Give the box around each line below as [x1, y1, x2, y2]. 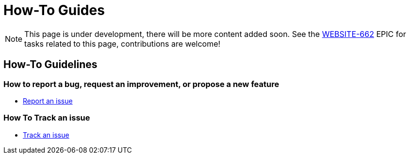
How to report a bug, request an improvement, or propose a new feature [3, 79, 279, 89]
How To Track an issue [3, 113, 90, 123]
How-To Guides [3, 2, 105, 18]
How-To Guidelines [3, 58, 98, 71]
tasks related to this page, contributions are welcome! [24, 38, 221, 49]
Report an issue [23, 96, 73, 105]
